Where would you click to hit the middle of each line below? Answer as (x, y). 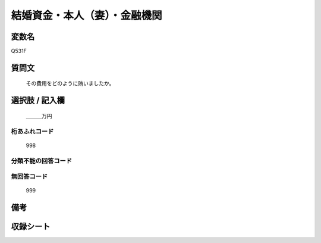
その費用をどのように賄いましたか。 (70, 83)
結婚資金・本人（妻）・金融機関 (87, 15)
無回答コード (29, 177)
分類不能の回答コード (42, 161)
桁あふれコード (32, 131)
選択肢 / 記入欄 (38, 100)
